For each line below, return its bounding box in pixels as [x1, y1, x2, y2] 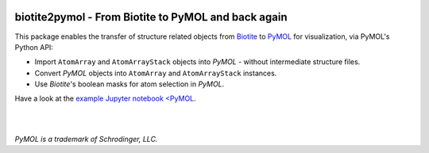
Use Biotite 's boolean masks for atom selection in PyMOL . [34, 79, 225, 89]
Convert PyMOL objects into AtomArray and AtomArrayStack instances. [34, 68, 277, 78]
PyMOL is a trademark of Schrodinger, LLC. [14, 134, 158, 143]
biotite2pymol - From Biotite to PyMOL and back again [14, 10, 288, 24]
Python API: [14, 42, 53, 52]
